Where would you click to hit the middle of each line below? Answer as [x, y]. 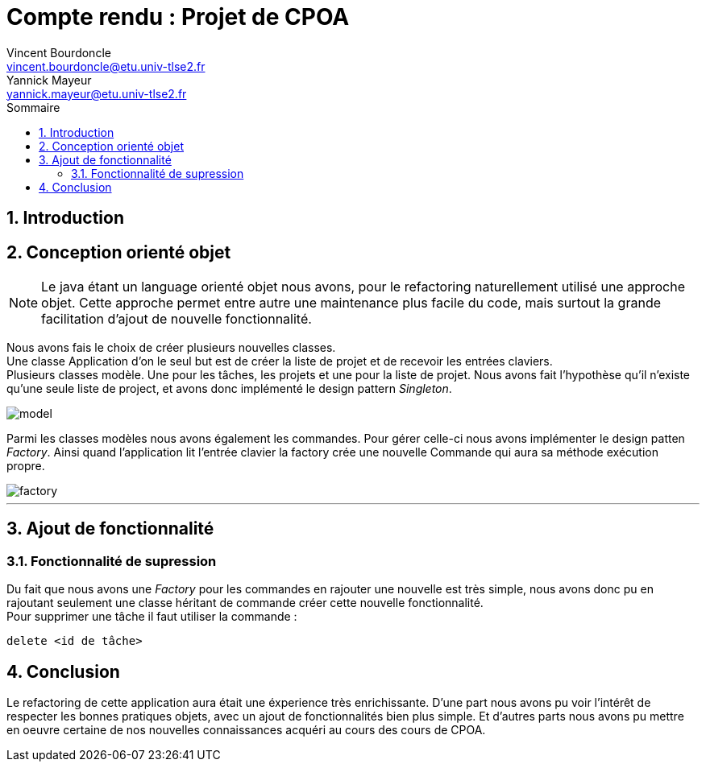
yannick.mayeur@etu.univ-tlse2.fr [97, 93]
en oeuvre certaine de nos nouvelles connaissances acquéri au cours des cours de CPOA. [246, 730]
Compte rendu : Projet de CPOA [178, 17]
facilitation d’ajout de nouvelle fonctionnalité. [176, 319]
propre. [26, 466]
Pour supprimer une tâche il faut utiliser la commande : [152, 617]
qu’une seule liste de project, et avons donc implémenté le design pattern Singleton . [229, 389]
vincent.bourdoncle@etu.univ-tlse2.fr [106, 66]
